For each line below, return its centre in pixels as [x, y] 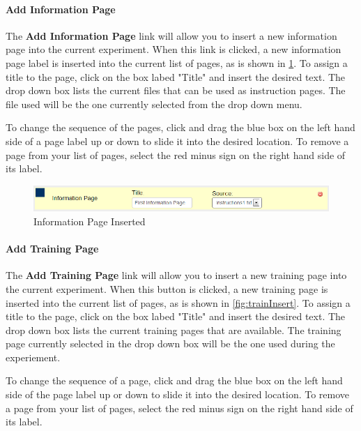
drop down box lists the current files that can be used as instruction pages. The [176, 90]
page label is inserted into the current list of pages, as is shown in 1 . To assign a [177, 62]
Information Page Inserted [90, 221]
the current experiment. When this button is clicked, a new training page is [167, 288]
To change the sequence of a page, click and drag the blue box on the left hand [174, 380]
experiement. [33, 357]
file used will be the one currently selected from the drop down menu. [154, 104]
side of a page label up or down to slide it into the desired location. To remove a [177, 141]
